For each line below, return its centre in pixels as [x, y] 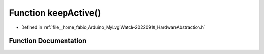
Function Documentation [48, 41]
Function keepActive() [55, 13]
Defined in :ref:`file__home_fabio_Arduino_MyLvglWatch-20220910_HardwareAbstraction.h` [113, 27]
